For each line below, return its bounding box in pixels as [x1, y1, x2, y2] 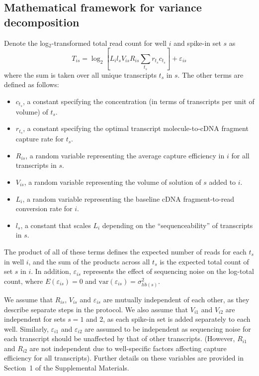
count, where [4, 275, 43, 286]
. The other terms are [177, 69, 244, 80]
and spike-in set [173, 37, 221, 48]
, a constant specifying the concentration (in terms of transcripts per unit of [23, 96, 255, 106]
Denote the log [4, 37, 49, 48]
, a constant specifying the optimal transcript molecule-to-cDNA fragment [23, 123, 249, 133]
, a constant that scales [20, 220, 91, 230]
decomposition [4, 14, 80, 29]
